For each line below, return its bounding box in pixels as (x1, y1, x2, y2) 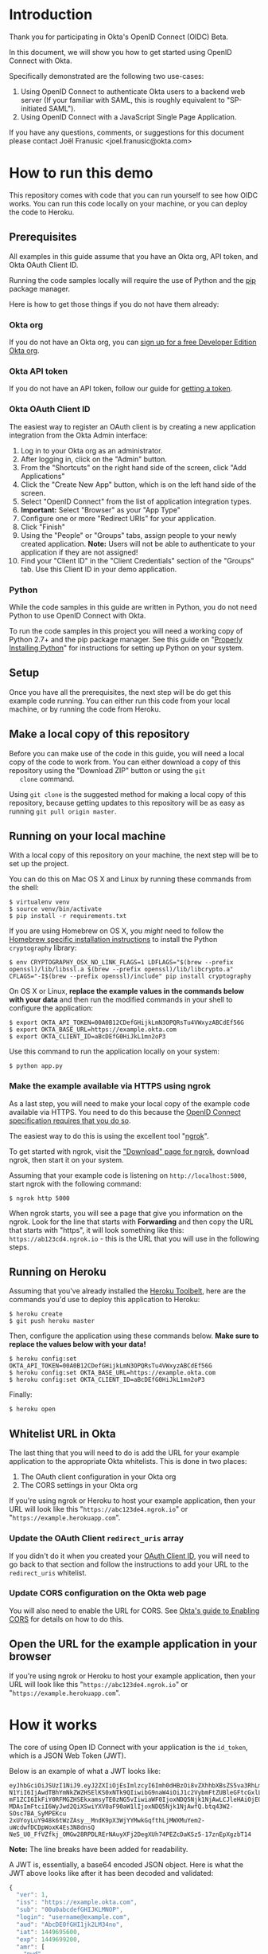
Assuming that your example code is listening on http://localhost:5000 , (9, 1170, 247, 1180)
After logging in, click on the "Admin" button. (20, 454, 168, 464)
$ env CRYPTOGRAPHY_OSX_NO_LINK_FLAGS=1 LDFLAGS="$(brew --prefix (9, 959, 234, 967)
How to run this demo (9, 164, 153, 182)
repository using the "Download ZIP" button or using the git (9, 765, 206, 775)
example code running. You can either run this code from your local (9, 696, 230, 705)
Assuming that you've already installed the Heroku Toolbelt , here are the (9, 1286, 246, 1296)
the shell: (9, 883, 39, 893)
